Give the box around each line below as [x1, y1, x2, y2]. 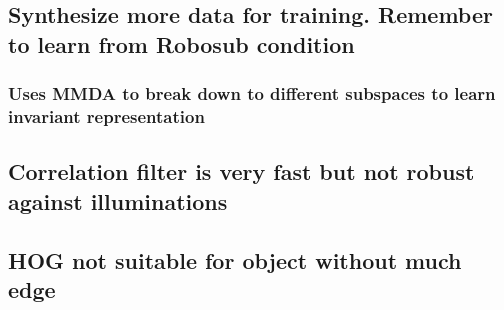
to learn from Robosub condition [8, 28, 355, 59]
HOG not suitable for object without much [8, 244, 462, 275]
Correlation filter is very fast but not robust [8, 156, 475, 187]
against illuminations [8, 185, 228, 216]
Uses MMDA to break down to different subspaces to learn [8, 81, 496, 106]
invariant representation [8, 104, 205, 129]
